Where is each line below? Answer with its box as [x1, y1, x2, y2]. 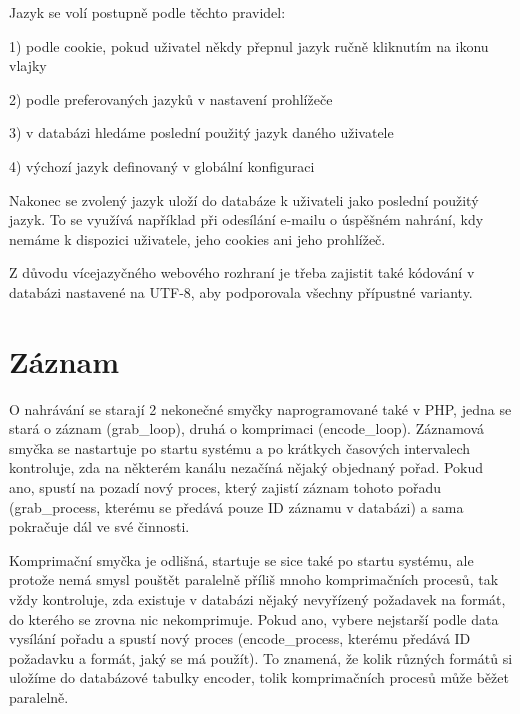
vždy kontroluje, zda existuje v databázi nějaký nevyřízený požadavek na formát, [9, 589, 506, 609]
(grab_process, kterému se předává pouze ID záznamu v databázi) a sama [9, 496, 464, 517]
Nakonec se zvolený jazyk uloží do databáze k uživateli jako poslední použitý [9, 189, 479, 210]
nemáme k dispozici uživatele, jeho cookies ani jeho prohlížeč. [9, 228, 386, 249]
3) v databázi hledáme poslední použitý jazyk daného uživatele [9, 122, 394, 143]
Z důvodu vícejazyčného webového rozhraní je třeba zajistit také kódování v [9, 262, 475, 283]
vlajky [9, 55, 47, 76]
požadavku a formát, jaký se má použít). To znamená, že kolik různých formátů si [9, 647, 513, 668]
